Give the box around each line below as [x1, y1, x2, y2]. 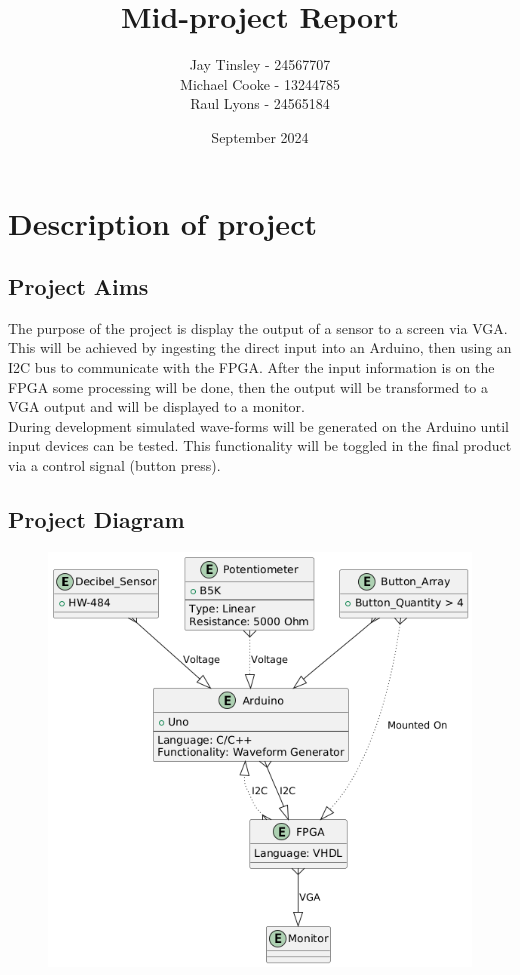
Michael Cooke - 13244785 [180, 73, 340, 94]
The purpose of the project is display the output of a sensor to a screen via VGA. [8, 317, 508, 338]
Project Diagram [8, 504, 185, 535]
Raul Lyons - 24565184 [190, 93, 330, 114]
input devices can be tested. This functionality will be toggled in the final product [8, 435, 512, 456]
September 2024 [211, 126, 309, 147]
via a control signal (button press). [8, 455, 221, 476]
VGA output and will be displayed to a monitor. [8, 396, 305, 417]
